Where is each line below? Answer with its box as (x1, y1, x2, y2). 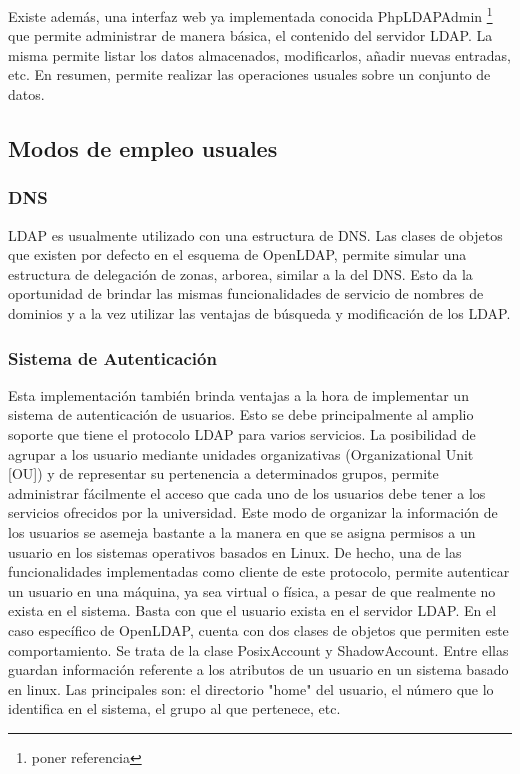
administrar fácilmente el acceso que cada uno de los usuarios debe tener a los (8, 482, 486, 503)
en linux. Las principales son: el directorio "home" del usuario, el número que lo (8, 678, 494, 699)
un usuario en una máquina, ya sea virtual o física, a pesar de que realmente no (8, 580, 496, 601)
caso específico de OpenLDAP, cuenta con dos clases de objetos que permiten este (8, 619, 509, 640)
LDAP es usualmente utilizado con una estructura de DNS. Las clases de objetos (8, 224, 503, 245)
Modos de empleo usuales (8, 133, 278, 164)
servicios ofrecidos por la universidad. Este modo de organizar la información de (8, 502, 498, 523)
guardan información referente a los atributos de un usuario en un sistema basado (8, 659, 509, 680)
